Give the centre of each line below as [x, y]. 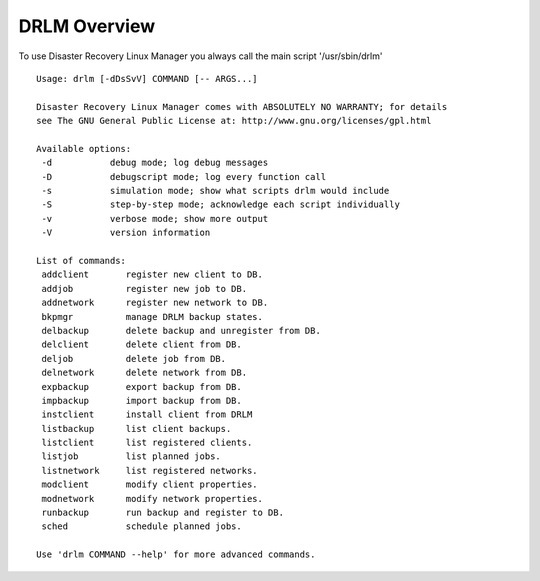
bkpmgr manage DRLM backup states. [152, 316]
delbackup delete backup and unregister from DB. [181, 330]
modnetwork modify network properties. [152, 498]
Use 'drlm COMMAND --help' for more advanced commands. [176, 554]
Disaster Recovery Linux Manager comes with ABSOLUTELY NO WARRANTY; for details [242, 106]
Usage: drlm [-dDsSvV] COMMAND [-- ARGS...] [147, 78]
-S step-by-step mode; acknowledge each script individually [220, 204]
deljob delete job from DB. [134, 358]
